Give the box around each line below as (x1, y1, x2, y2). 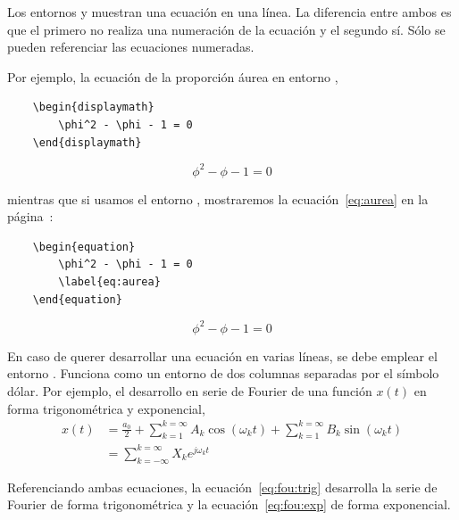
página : (7, 207, 54, 226)
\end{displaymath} (32, 136, 142, 149)
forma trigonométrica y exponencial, (7, 399, 205, 417)
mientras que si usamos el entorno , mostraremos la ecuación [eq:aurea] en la (7, 189, 429, 208)
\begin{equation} (32, 240, 136, 253)
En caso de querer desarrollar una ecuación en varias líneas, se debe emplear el (7, 346, 438, 365)
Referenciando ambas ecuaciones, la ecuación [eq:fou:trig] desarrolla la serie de (7, 477, 438, 496)
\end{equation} (32, 293, 122, 306)
